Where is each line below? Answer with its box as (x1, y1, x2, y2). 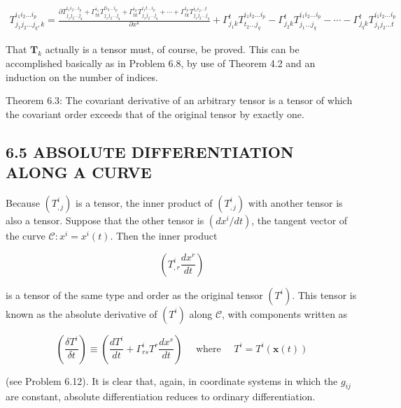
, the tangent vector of (251, 212, 348, 227)
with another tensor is (248, 195, 343, 210)
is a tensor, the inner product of (76, 195, 213, 210)
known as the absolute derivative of (6, 306, 157, 321)
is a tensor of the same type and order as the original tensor (6, 287, 263, 302)
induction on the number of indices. (6, 69, 158, 84)
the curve (6, 228, 45, 242)
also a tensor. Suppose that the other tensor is (6, 212, 204, 227)
